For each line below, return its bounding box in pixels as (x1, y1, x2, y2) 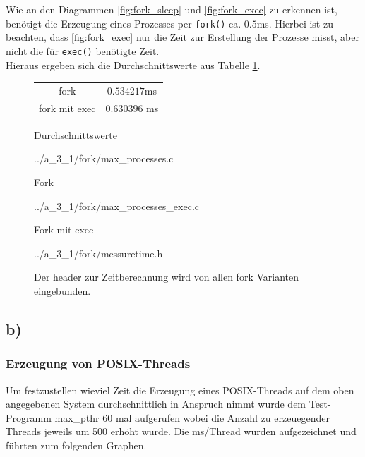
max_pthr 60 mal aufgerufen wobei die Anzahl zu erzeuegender (54, 410, 330, 425)
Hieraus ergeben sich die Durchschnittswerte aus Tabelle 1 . (6, 57, 261, 72)
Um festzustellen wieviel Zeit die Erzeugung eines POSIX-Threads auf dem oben (6, 382, 354, 397)
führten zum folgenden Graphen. (6, 437, 147, 452)
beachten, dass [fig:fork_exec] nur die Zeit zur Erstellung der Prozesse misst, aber (6, 30, 359, 44)
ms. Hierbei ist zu (256, 16, 333, 30)
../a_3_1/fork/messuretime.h (34, 245, 163, 260)
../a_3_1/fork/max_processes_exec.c (34, 198, 200, 213)
